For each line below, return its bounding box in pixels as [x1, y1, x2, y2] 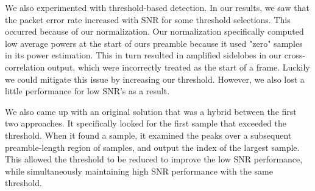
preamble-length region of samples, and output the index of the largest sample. [5, 141, 300, 153]
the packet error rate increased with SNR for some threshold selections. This [5, 13, 291, 26]
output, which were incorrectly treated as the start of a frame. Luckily [48, 60, 310, 73]
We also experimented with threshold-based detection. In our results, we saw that [5, 1, 310, 13]
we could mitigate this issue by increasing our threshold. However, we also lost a [5, 72, 305, 85]
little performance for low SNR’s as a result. [5, 85, 170, 97]
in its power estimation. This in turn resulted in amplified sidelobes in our [5, 49, 282, 61]
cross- [284, 49, 306, 61]
